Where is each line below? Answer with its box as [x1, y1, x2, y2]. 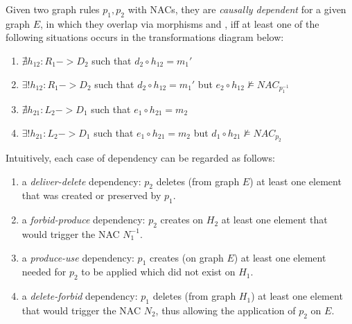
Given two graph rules [6, 2, 100, 16]
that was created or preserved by [21, 188, 161, 203]
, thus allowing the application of [155, 302, 296, 317]
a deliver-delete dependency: [21, 173, 141, 188]
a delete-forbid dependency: [21, 289, 138, 303]
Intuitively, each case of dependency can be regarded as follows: [6, 150, 275, 164]
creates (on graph [149, 250, 224, 264]
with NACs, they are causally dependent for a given [127, 2, 346, 16]
